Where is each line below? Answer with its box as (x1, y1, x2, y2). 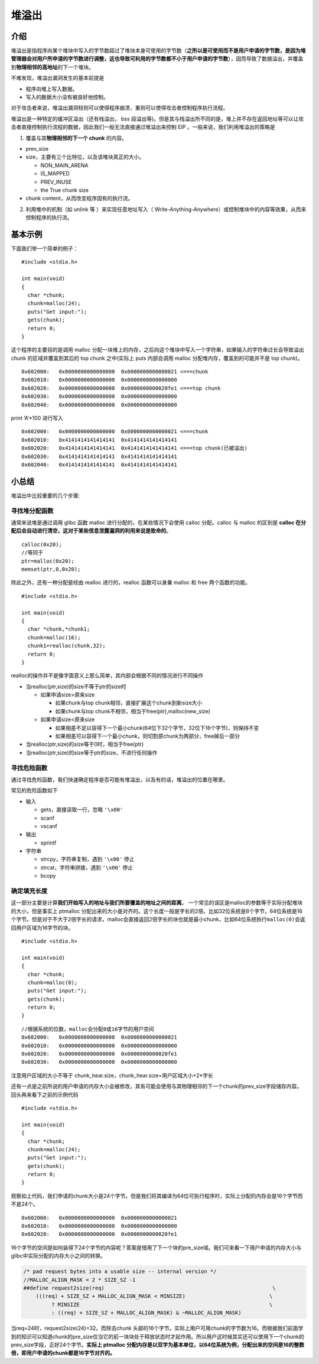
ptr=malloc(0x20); (21, 557, 75, 564)
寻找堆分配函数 (11, 506, 54, 515)
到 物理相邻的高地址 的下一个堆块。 (11, 63, 94, 70)
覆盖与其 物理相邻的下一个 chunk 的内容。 (25, 134, 127, 141)
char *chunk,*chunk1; (27, 626, 90, 632)
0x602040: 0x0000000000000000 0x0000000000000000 (21, 401, 177, 408)
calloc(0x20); (21, 541, 62, 548)
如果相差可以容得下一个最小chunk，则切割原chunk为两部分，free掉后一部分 (55, 733, 240, 740)
